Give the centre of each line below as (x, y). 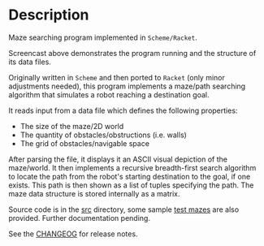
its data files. (30, 62)
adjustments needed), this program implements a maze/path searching (127, 86)
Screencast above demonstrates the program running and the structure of (132, 53)
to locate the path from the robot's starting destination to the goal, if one (130, 176)
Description (49, 15)
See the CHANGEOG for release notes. (73, 234)
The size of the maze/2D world (72, 126)
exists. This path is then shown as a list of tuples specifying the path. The (131, 185)
